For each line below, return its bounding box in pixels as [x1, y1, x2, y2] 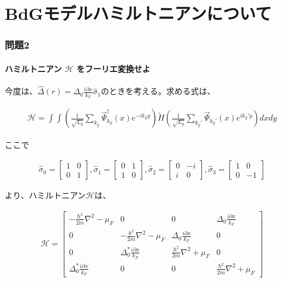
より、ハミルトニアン [5, 189, 86, 201]
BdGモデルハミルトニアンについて [5, 1, 272, 25]
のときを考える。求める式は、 [101, 85, 215, 97]
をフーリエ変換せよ [77, 62, 151, 74]
